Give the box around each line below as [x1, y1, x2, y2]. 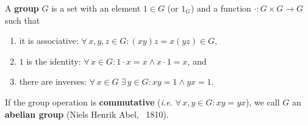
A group [5, 2, 39, 14]
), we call [246, 95, 280, 108]
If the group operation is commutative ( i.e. [5, 95, 173, 108]
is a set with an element [51, 2, 141, 14]
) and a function [190, 2, 251, 14]
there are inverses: [19, 75, 87, 88]
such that [5, 13, 40, 26]
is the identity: [26, 54, 81, 67]
